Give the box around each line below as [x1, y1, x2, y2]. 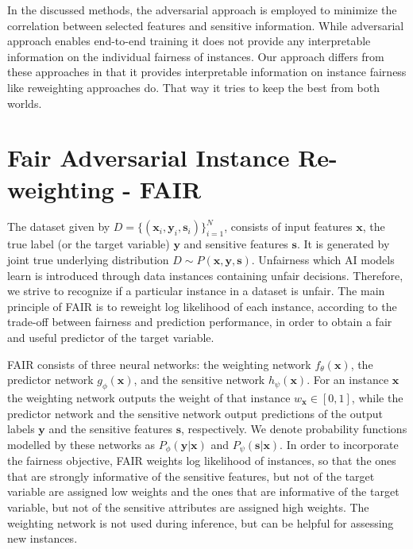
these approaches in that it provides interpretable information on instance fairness [7, 63, 407, 80]
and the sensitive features [48, 420, 172, 437]
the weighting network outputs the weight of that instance [7, 390, 291, 406]
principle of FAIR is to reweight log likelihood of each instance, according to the [7, 298, 397, 314]
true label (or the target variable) [7, 236, 170, 252]
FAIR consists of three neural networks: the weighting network [7, 355, 311, 372]
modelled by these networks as [7, 436, 156, 452]
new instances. [7, 530, 78, 547]
